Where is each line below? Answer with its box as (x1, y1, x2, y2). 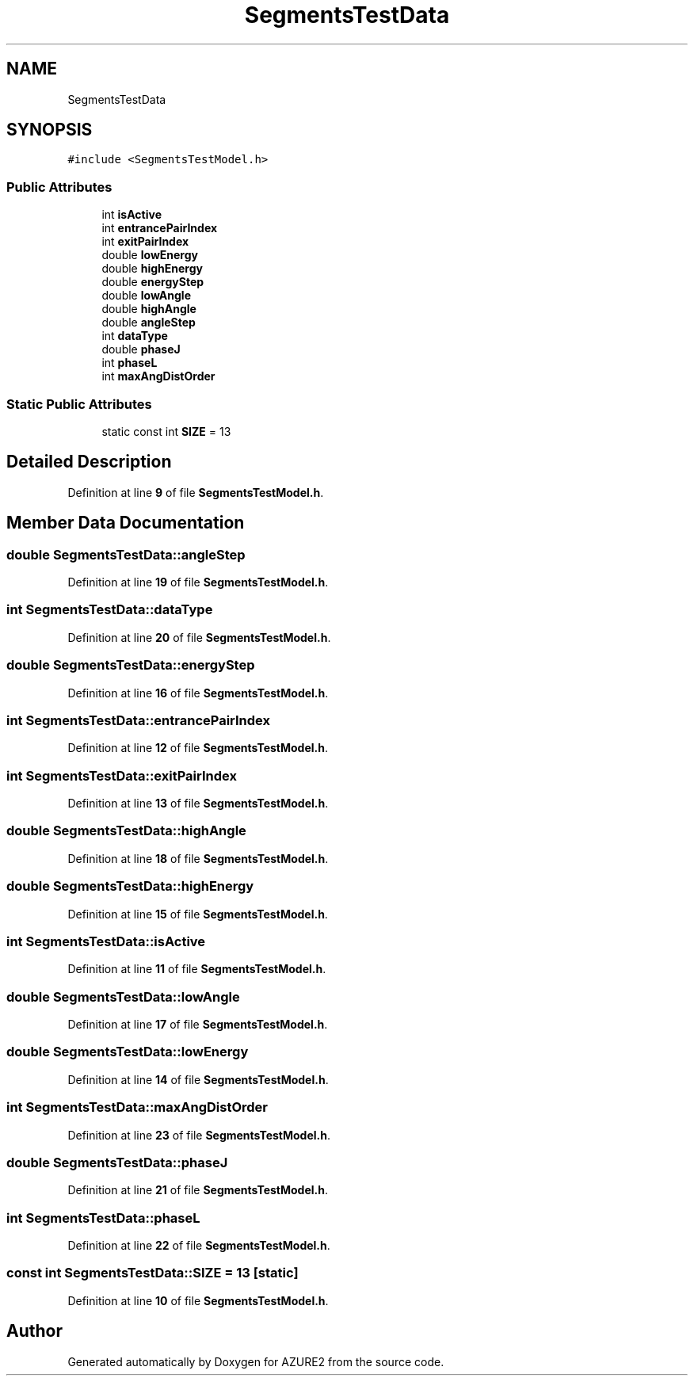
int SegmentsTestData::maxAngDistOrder (6, 1099, 268, 1116)
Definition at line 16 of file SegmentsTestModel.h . (67, 685, 329, 700)
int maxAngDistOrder (101, 369, 215, 384)
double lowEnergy (101, 248, 198, 262)
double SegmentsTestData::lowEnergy (6, 1044, 249, 1060)
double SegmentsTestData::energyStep (6, 657, 255, 674)
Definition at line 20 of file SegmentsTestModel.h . (67, 630, 331, 644)
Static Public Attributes (6, 395, 152, 412)
